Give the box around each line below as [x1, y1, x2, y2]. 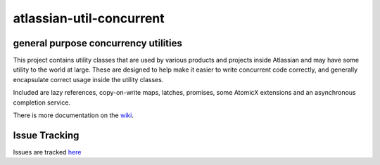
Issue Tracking [13, 129, 80, 141]
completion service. [13, 98, 70, 107]
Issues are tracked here [13, 147, 82, 156]
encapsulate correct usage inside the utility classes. [13, 75, 164, 84]
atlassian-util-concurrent [13, 11, 165, 26]
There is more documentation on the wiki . [13, 111, 134, 119]
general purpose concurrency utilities [13, 37, 183, 49]
